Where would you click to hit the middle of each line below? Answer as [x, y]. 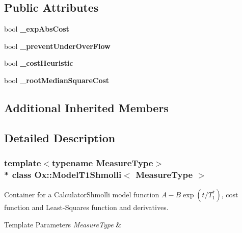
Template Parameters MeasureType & [63, 224]
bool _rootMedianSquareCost [57, 80]
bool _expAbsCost [37, 29]
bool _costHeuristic [39, 63]
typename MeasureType [102, 163]
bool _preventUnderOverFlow [57, 46]
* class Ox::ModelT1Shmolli [63, 174]
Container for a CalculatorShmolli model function [82, 195]
